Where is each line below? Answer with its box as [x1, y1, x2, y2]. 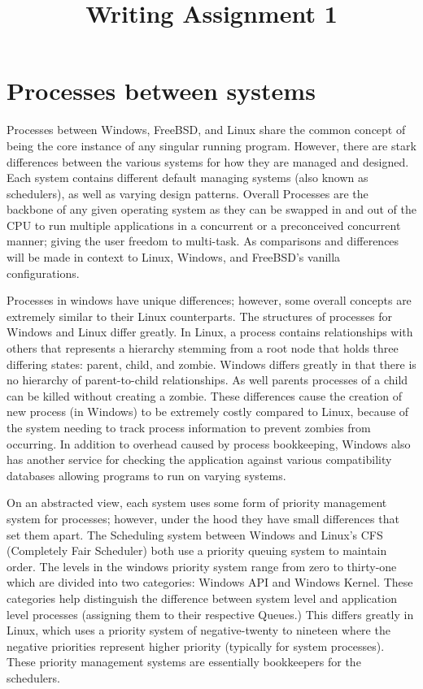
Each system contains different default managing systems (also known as [7, 169, 368, 186]
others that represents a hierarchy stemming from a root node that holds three [7, 340, 399, 357]
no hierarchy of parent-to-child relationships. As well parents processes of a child [7, 371, 408, 388]
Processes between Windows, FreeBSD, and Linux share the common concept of [7, 121, 406, 138]
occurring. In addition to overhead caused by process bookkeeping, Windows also [7, 435, 411, 452]
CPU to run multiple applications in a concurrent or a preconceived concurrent [7, 216, 401, 233]
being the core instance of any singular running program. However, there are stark [7, 136, 416, 154]
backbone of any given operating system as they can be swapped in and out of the [7, 201, 416, 218]
